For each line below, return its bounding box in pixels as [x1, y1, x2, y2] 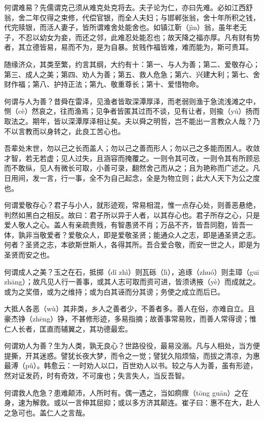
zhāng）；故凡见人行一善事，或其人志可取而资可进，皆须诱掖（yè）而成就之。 [4, 276, 260, 287]
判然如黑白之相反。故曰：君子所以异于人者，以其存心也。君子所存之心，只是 [4, 209, 260, 220]
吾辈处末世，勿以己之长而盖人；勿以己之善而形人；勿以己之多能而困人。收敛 [4, 143, 260, 153]
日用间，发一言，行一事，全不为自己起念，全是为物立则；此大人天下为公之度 [4, 172, 260, 183]
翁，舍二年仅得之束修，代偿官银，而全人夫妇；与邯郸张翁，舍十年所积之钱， [4, 12, 260, 22]
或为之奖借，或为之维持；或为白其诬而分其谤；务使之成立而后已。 [4, 286, 224, 297]
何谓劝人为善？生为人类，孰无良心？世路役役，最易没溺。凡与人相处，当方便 [4, 340, 260, 351]
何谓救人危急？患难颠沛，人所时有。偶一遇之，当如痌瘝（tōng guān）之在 [4, 387, 249, 398]
